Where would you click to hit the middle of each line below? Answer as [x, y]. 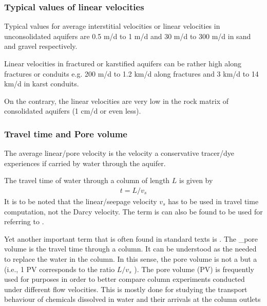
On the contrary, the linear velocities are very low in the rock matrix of [117, 101]
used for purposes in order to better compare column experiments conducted [125, 279]
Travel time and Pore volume [66, 133]
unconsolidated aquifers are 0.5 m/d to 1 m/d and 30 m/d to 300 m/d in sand [128, 36]
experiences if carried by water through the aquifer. [85, 163]
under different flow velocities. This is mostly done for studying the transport [126, 289]
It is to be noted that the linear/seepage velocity [81, 201]
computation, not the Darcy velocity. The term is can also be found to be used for [133, 211]
